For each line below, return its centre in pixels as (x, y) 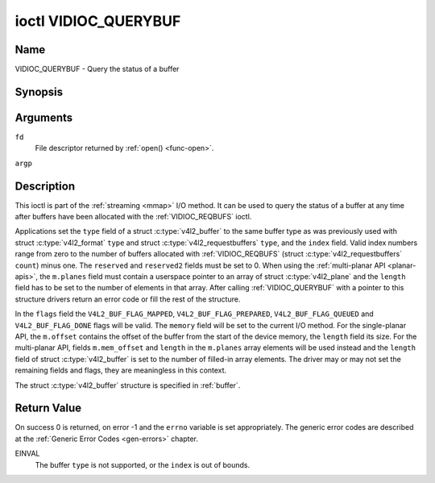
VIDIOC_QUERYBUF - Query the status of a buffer (97, 69)
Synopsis (39, 92)
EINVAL (27, 454)
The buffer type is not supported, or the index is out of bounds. (143, 464)
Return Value (48, 408)
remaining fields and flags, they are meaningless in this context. (121, 370)
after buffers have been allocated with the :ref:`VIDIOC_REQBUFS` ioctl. (133, 217)
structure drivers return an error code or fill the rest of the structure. (128, 299)
